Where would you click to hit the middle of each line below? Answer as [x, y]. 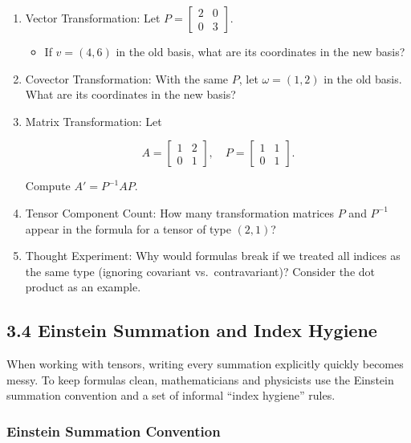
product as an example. [83, 287]
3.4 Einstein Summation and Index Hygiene [192, 330]
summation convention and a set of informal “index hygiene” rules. [171, 395]
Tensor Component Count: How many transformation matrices [180, 212]
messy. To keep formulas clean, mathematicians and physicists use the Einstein [200, 379]
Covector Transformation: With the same [127, 78]
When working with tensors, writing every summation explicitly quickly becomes [205, 364]
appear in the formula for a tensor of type [128, 228]
